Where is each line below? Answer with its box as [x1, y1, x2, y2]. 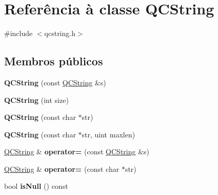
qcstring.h [44, 28, 75, 39]
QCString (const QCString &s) [4, 77, 106, 87]
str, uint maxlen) [82, 129, 135, 139]
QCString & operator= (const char [4, 163, 120, 174]
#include [4, 28, 33, 39]
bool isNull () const [4, 181, 68, 191]
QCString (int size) [4, 94, 69, 105]
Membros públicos [4, 53, 103, 69]
